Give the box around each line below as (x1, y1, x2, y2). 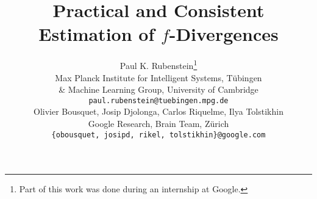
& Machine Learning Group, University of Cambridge (59, 83, 258, 96)
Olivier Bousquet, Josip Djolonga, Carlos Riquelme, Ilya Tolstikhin (34, 105, 283, 118)
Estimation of (38, 21, 155, 46)
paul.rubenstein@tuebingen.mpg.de (88, 96, 229, 105)
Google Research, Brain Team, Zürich (88, 117, 229, 129)
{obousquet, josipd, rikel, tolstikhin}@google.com (51, 130, 266, 139)
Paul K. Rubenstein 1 (119, 57, 198, 71)
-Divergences (169, 21, 279, 46)
